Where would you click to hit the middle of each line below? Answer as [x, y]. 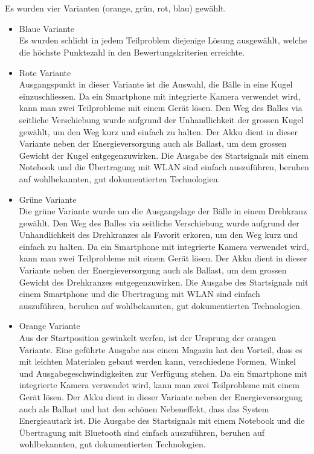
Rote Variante [45, 72]
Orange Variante [50, 326]
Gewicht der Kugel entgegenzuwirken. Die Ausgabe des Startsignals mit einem [164, 155]
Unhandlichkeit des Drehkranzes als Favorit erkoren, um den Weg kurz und [159, 235]
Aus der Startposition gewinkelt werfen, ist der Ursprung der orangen [148, 338]
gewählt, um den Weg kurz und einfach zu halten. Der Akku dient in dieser [159, 131]
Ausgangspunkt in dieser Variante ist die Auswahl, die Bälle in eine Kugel [156, 84]
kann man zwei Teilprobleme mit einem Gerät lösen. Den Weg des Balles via [161, 108]
